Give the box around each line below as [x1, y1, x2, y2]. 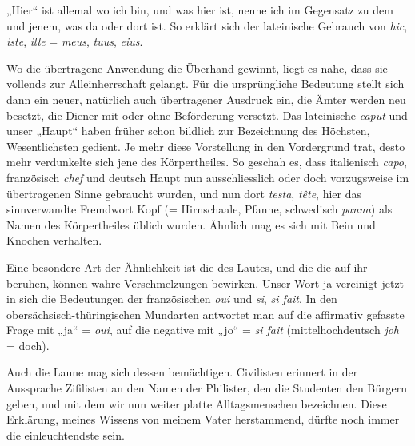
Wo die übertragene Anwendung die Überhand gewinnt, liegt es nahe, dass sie [6, 59, 388, 76]
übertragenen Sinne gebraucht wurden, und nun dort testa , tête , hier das [6, 185, 361, 201]
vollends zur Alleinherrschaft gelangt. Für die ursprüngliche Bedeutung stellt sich [6, 75, 405, 92]
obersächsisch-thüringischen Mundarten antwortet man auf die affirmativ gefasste [6, 305, 405, 322]
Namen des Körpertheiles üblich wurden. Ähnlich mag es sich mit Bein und [6, 216, 376, 233]
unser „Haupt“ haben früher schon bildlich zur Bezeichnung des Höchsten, [6, 122, 370, 139]
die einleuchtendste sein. [6, 426, 125, 443]
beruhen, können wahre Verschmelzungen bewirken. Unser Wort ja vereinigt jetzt [6, 274, 405, 291]
